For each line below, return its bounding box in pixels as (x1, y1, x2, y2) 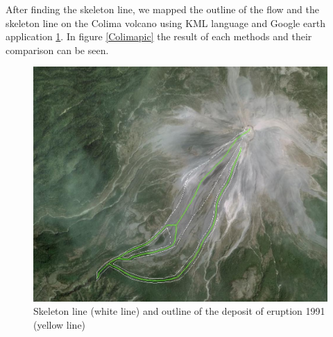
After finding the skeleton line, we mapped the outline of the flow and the (6, 2, 320, 16)
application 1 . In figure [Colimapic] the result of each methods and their (6, 29, 312, 44)
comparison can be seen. (6, 42, 109, 57)
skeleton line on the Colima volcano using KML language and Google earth (6, 15, 325, 30)
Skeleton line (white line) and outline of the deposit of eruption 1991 (33, 304, 325, 318)
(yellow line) (33, 318, 86, 331)
